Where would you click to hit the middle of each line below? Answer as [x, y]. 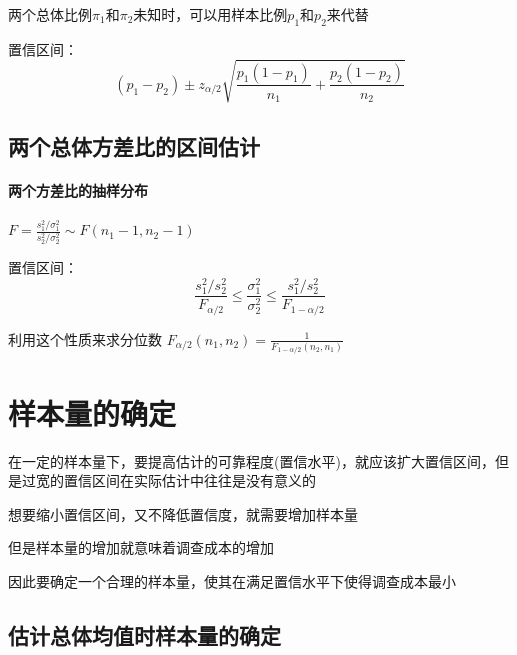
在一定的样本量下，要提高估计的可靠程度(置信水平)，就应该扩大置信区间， [251, 460]
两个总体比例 [50, 14]
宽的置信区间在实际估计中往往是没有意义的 [175, 480]
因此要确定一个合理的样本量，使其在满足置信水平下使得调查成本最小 [232, 580]
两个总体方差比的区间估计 [134, 146]
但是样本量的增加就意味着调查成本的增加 [141, 547]
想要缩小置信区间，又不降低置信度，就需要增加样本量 [183, 513]
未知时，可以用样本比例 [210, 14]
